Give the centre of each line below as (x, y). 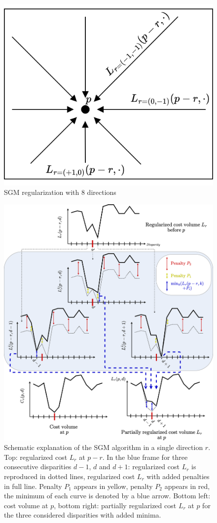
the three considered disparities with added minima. (83, 515)
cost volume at (26, 505)
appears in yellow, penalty (113, 486)
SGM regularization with (42, 192)
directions (102, 192)
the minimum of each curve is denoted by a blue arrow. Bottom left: (107, 496)
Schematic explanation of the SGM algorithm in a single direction (104, 447)
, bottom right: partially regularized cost (115, 505)
